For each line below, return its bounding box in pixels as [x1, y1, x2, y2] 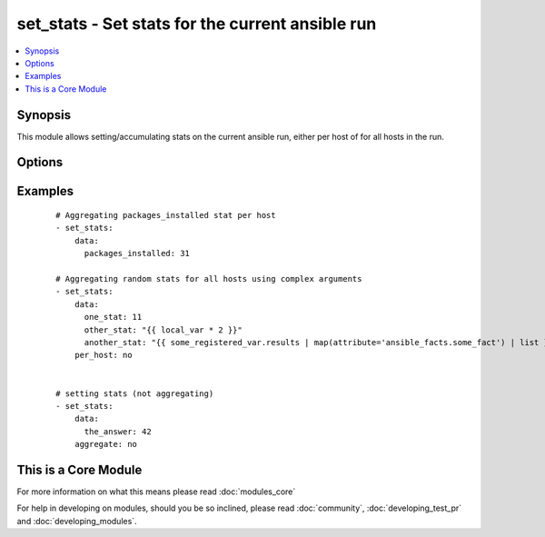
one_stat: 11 [84, 312, 143, 323]
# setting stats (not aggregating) [55, 388, 214, 399]
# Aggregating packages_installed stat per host [55, 210, 276, 221]
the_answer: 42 [84, 426, 152, 436]
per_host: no [74, 350, 133, 361]
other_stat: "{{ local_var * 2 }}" [84, 324, 243, 335]
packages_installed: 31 [84, 248, 191, 259]
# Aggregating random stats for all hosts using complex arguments [55, 273, 362, 283]
